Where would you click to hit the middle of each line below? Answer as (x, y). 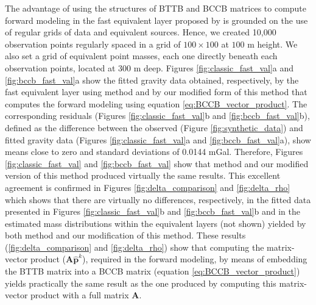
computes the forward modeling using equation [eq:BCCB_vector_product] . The (156, 103)
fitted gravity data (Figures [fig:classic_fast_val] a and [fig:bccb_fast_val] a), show (158, 139)
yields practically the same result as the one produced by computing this (141, 283)
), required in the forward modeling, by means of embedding (195, 259)
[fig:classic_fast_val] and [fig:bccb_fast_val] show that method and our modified (157, 163)
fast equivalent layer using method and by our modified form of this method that (156, 92)
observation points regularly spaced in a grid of (93, 44)
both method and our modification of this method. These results (125, 235)
